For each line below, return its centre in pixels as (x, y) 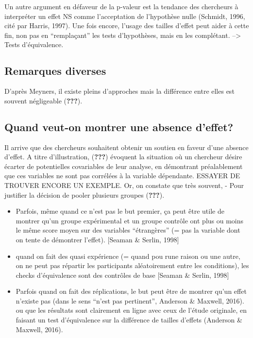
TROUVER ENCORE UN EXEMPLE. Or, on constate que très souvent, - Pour (124, 185)
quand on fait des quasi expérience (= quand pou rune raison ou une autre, (128, 256)
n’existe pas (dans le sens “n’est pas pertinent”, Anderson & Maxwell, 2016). (130, 300)
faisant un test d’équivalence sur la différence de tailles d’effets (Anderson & (129, 320)
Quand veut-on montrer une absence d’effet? (119, 127)
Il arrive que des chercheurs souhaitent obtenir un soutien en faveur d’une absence (126, 147)
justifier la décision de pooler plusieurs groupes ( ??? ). (84, 194)
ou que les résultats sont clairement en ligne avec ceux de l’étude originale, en (131, 310)
